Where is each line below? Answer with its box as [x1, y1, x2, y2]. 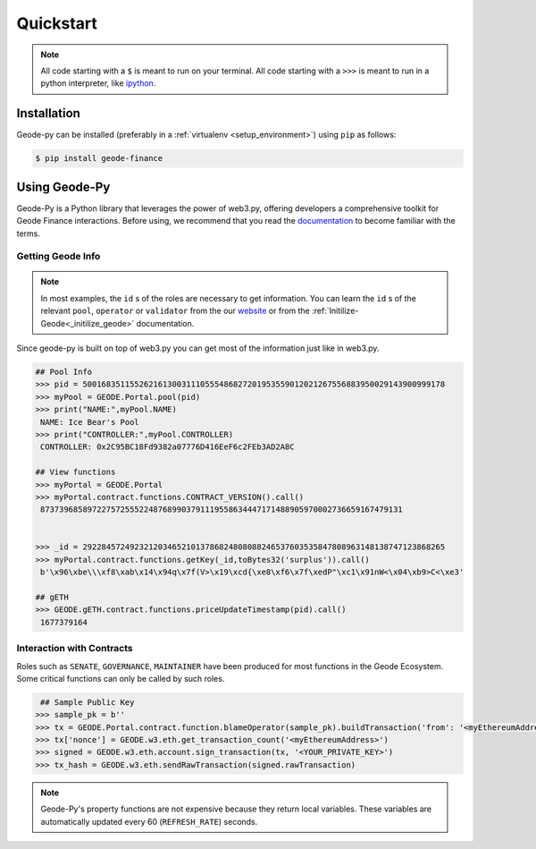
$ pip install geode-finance [35, 153, 163, 164]
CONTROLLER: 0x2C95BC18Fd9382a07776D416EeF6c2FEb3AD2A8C [40, 442, 295, 452]
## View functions [35, 467, 116, 478]
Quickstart [16, 13, 98, 33]
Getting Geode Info [16, 250, 101, 263]
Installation [16, 106, 80, 121]
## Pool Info [35, 367, 93, 377]
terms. [16, 228, 40, 239]
